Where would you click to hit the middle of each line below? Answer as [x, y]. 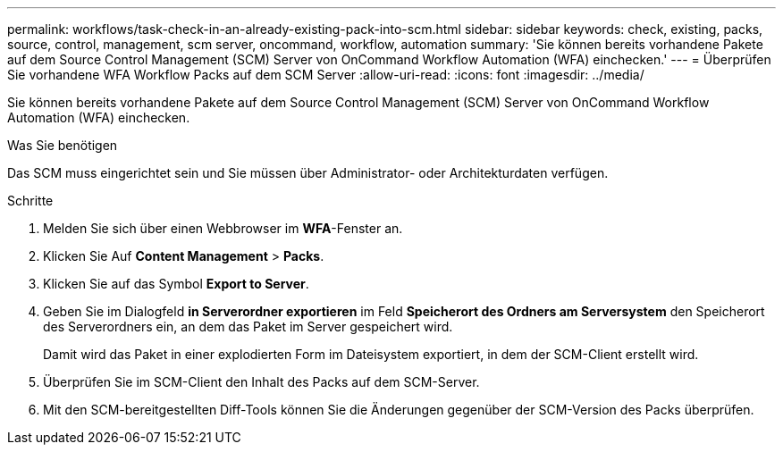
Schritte [30, 201]
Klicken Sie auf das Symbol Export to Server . [176, 284]
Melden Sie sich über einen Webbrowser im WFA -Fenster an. [223, 228]
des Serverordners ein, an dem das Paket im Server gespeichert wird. [248, 326]
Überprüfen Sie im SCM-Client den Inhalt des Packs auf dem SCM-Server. [261, 382]
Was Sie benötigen [63, 145]
